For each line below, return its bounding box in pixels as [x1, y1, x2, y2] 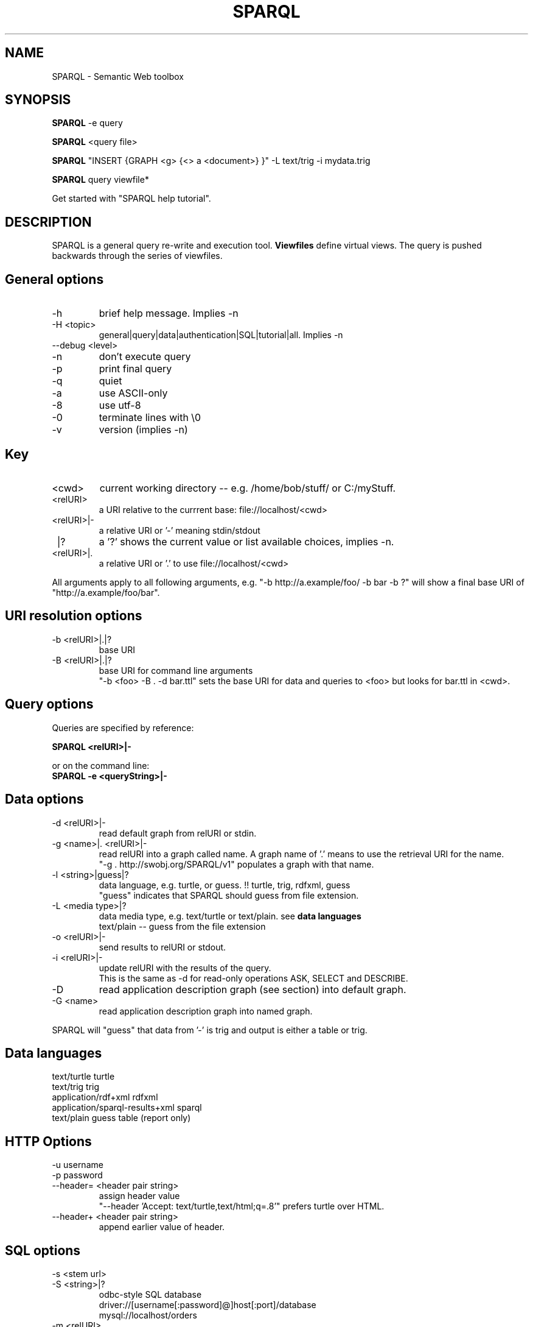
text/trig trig [52, 1081, 100, 1092]
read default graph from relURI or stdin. [99, 827, 257, 838]
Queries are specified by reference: [52, 722, 194, 733]
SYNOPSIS [5, 92, 71, 108]
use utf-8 [99, 399, 141, 412]
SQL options [5, 1242, 81, 1258]
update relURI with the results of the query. [99, 962, 271, 973]
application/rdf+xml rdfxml [52, 1092, 158, 1103]
